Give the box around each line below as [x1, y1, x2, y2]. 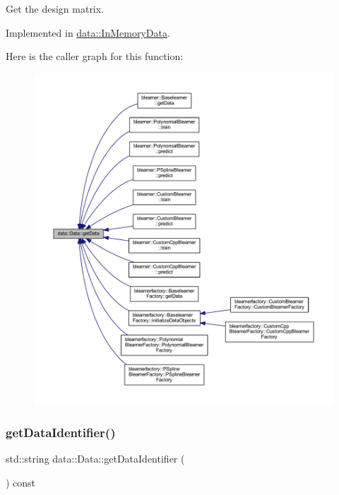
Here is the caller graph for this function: [6, 49, 184, 64]
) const [6, 475, 36, 490]
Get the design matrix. [6, 1, 105, 16]
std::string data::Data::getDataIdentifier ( [6, 451, 185, 466]
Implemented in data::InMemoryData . [6, 25, 170, 40]
